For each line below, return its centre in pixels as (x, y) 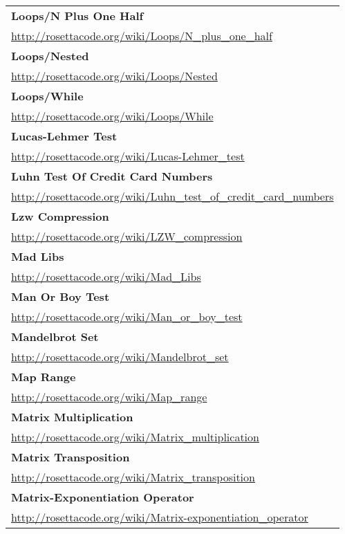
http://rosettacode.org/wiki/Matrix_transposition (133, 477)
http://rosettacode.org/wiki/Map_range (109, 397)
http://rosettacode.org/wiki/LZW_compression (127, 236)
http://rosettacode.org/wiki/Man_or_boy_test (127, 316)
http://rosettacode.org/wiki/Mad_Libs (106, 276)
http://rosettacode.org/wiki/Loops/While (112, 116)
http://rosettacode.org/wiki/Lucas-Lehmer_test (128, 156)
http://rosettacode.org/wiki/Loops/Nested (114, 76)
